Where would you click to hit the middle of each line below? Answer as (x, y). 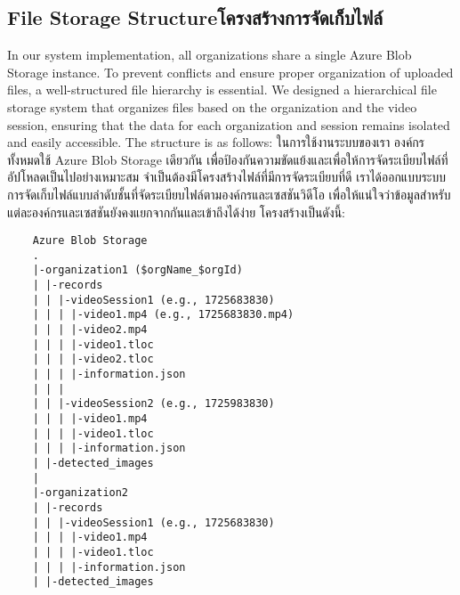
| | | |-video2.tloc (93, 359)
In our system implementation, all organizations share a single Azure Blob (210, 55)
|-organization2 (81, 493)
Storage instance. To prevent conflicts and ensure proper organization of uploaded (230, 72)
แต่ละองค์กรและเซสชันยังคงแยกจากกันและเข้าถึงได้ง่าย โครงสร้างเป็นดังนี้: (176, 212)
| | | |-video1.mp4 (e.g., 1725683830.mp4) (163, 315)
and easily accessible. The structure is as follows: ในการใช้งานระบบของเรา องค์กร (216, 142)
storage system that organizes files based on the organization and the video (212, 106)
